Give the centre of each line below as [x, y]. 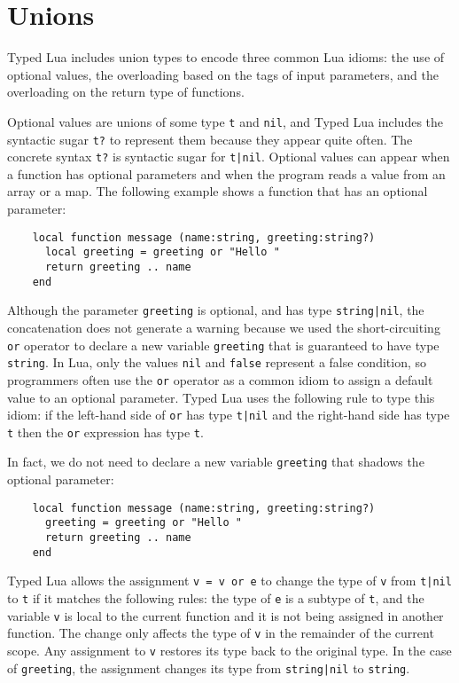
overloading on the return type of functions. [126, 92]
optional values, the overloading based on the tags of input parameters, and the [223, 74]
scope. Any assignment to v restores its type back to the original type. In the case [229, 650]
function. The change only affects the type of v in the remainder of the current [221, 633]
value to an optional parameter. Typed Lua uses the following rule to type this [221, 397]
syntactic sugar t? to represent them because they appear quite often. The [210, 139]
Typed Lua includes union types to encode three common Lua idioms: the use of [226, 57]
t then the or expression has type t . [105, 432]
